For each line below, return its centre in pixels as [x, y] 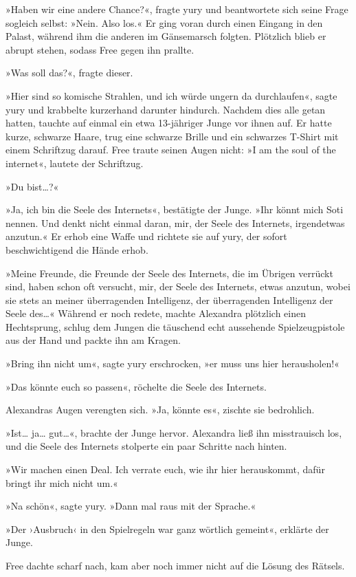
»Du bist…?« [32, 186]
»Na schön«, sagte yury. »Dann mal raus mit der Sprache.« [131, 506]
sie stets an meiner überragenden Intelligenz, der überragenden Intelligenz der [169, 300]
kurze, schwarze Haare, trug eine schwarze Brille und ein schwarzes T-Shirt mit [172, 136]
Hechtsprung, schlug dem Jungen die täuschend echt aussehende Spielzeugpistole [175, 326]
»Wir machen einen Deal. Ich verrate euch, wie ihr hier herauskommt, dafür [165, 469]
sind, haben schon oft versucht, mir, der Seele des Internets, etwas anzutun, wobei [178, 286]
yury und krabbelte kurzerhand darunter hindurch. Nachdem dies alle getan [166, 109]
